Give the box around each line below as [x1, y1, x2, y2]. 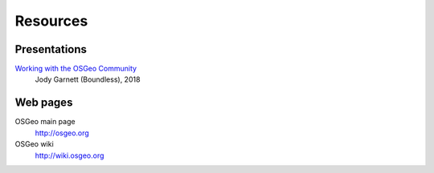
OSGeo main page [14, 117, 76, 127]
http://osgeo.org [35, 128, 90, 138]
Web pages [14, 96, 73, 110]
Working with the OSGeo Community [14, 64, 137, 74]
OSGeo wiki [14, 139, 54, 149]
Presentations [14, 42, 88, 56]
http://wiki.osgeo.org [35, 151, 104, 160]
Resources [14, 12, 88, 30]
